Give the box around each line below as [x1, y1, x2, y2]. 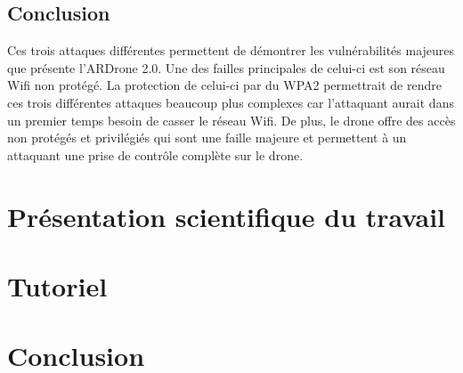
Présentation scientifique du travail [7, 198, 446, 234]
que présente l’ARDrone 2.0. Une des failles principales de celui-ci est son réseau [7, 58, 445, 77]
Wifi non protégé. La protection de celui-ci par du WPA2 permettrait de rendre [7, 76, 442, 94]
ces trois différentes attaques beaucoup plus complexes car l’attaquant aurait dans [7, 93, 454, 111]
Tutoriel [7, 267, 108, 304]
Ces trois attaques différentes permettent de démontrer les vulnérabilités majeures [7, 41, 455, 60]
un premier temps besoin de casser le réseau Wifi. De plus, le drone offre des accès [7, 110, 456, 129]
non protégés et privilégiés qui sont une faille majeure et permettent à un [7, 128, 407, 147]
